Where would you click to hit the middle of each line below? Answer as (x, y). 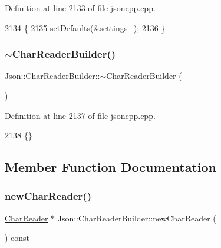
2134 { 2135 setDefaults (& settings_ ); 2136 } (85, 27)
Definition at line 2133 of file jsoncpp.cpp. (80, 8)
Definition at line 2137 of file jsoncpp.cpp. (80, 115)
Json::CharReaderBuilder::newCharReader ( (137, 218)
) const (17, 238)
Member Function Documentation (111, 167)
